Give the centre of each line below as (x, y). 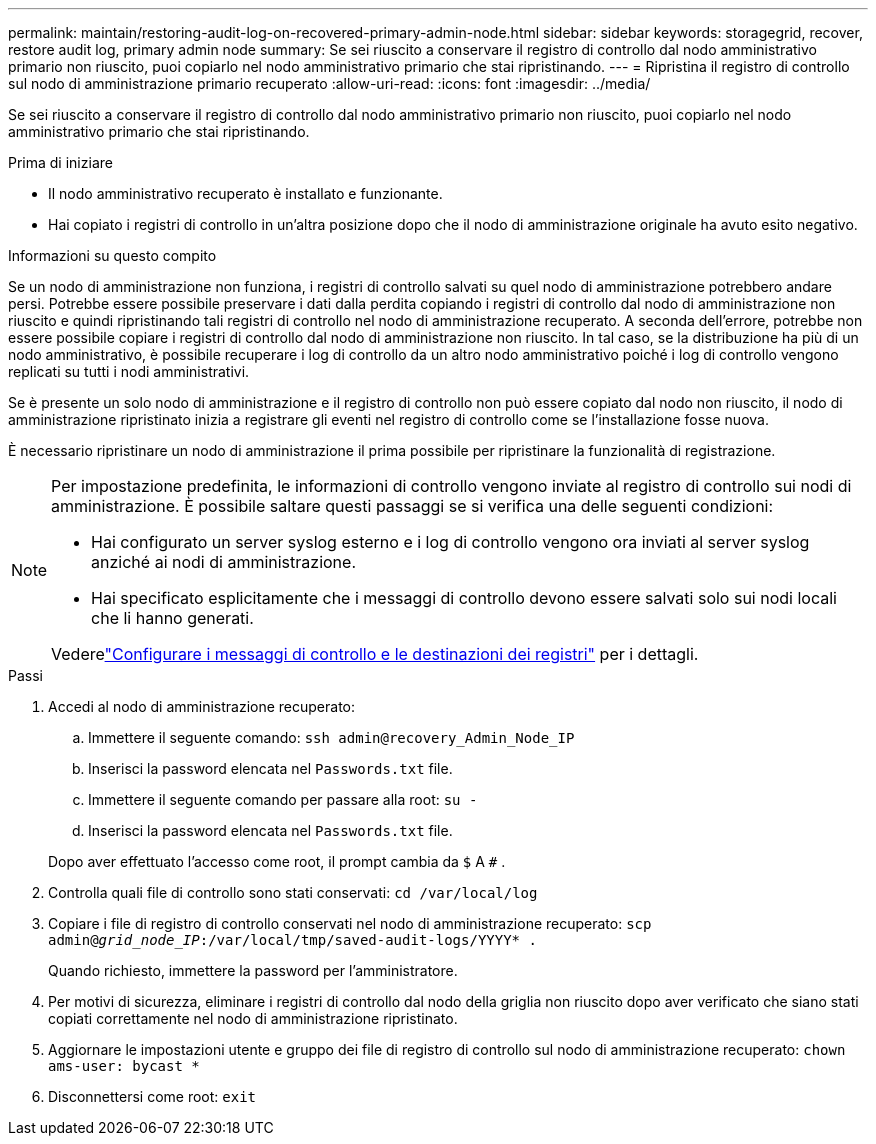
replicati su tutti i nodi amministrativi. (129, 371)
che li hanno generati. (172, 618)
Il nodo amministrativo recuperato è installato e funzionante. (245, 193)
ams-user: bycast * (124, 1066)
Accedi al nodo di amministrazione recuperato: (202, 706)
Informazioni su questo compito (112, 255)
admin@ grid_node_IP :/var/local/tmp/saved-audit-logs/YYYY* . (292, 940)
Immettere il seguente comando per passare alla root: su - (283, 799)
